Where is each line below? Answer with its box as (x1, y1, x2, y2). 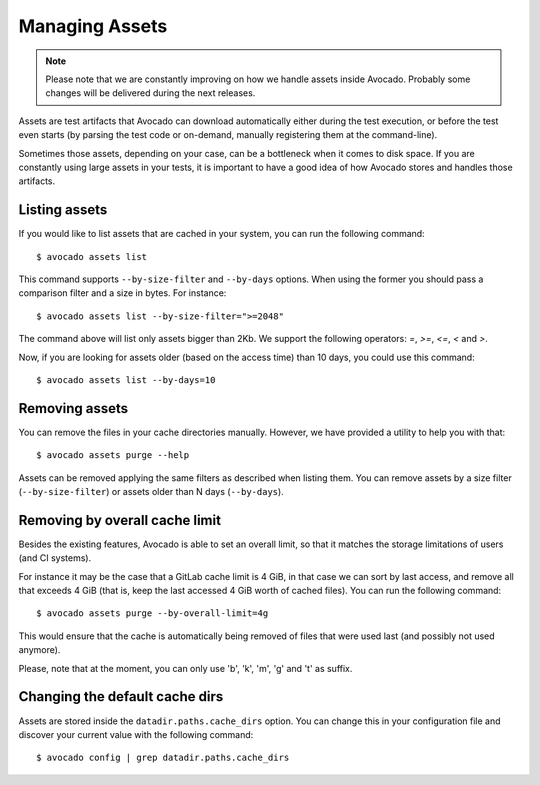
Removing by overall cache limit (18, 511, 222, 529)
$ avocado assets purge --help (36, 450, 190, 461)
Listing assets (18, 201, 108, 219)
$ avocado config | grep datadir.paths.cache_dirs (36, 752, 290, 764)
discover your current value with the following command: (18, 728, 254, 740)
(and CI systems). (18, 552, 92, 564)
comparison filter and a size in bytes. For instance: (18, 287, 227, 299)
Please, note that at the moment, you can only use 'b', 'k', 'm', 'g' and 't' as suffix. (18, 662, 353, 674)
